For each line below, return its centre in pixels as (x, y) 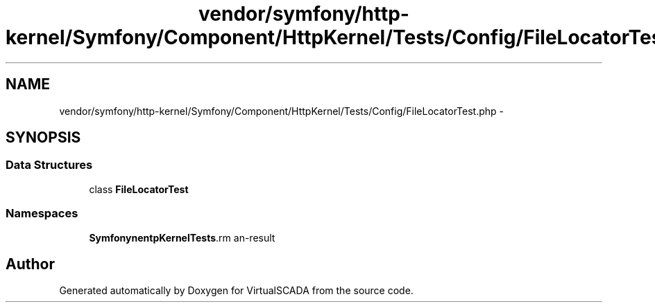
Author (30, 264)
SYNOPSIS (43, 138)
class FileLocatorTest (139, 189)
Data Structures (49, 165)
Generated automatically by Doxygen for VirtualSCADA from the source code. (236, 291)
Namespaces (42, 214)
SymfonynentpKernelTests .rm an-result (182, 237)
